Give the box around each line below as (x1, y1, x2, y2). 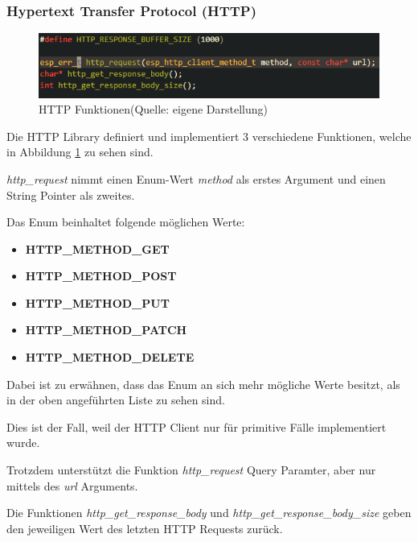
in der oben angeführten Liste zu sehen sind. (6, 391, 225, 408)
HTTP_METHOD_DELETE (25, 349, 195, 366)
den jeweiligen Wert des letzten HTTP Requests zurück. (6, 519, 283, 536)
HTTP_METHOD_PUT (25, 294, 170, 311)
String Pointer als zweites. (6, 186, 135, 203)
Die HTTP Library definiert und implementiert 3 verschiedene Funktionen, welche (6, 127, 412, 144)
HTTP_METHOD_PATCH (25, 321, 187, 338)
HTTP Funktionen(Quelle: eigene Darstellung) (39, 101, 268, 118)
